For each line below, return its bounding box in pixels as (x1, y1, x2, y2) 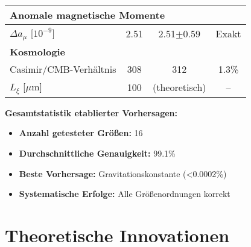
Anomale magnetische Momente (10, 8, 165, 22)
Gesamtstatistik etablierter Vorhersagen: (5, 106, 178, 119)
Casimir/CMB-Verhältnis (10, 61, 116, 76)
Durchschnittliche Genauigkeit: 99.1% (19, 147, 176, 160)
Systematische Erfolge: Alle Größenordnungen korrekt (19, 187, 230, 200)
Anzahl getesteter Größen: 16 (19, 127, 143, 139)
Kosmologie (10, 44, 65, 58)
